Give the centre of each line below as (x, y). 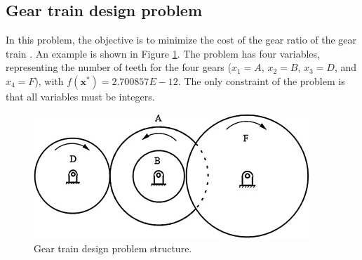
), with (49, 80)
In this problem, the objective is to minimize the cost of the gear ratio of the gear (181, 40)
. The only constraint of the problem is (261, 80)
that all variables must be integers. (80, 96)
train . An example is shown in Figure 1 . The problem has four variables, (163, 53)
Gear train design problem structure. (113, 248)
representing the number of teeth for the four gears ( (119, 67)
